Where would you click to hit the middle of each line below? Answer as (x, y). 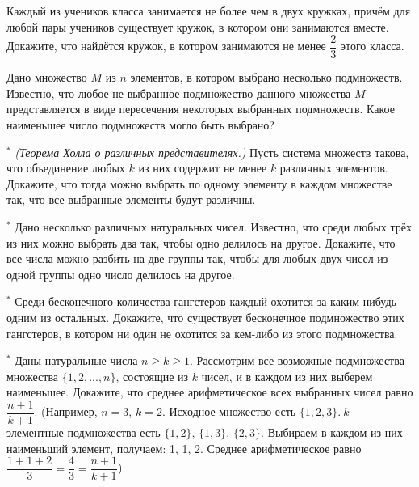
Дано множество (47, 77)
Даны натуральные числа (76, 360)
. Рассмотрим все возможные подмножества (297, 360)
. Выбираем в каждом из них (332, 432)
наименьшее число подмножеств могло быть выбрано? (140, 125)
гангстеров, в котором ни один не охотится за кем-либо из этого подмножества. (202, 333)
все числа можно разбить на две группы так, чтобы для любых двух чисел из (197, 258)
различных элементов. (334, 168)
